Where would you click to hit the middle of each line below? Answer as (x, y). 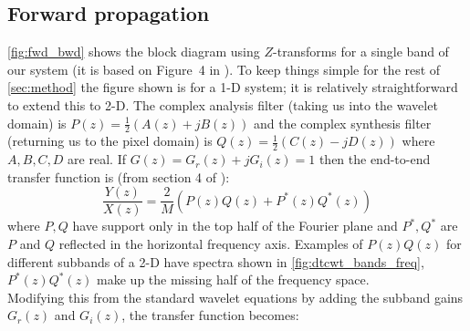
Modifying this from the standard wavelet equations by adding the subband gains (235, 297)
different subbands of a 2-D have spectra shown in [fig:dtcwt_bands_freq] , (216, 261)
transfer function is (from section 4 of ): (119, 176)
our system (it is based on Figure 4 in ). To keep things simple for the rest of (224, 69)
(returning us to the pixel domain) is (110, 141)
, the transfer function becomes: (210, 315)
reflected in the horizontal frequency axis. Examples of (211, 244)
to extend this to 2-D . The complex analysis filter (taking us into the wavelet (223, 104)
